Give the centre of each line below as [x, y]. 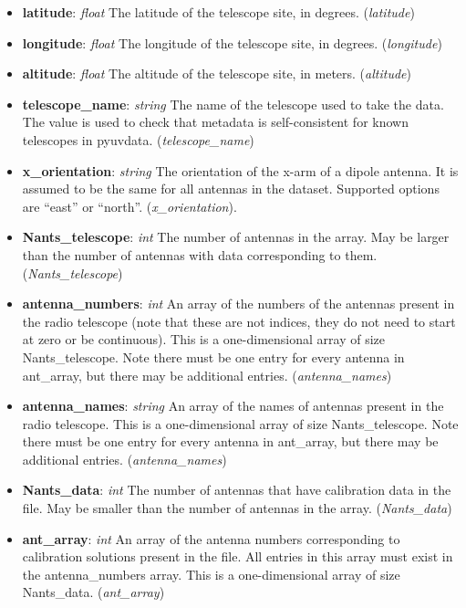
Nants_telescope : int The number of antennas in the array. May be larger [236, 237]
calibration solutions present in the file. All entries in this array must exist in [238, 556]
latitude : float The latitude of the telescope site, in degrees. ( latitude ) [218, 12]
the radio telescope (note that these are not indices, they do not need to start [239, 321]
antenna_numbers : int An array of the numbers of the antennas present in [238, 304]
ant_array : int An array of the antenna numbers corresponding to [211, 538]
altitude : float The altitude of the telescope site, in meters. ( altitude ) [217, 73]
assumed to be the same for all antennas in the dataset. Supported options [231, 189]
